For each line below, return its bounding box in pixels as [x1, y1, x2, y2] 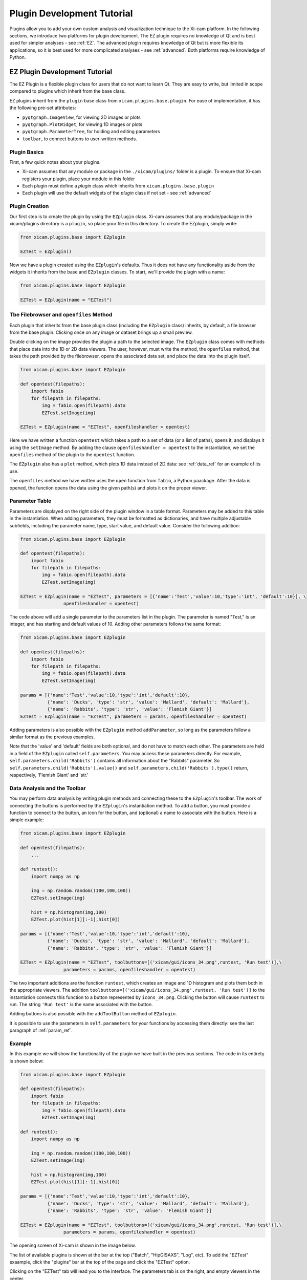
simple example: [9, 817, 44, 823]
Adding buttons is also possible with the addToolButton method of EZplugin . [9, 1011, 178, 1017]
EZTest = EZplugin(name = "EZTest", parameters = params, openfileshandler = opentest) [20, 713, 247, 719]
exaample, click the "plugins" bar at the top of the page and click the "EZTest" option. [9, 1258, 190, 1265]
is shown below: [9, 1058, 43, 1064]
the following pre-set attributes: [9, 105, 76, 111]
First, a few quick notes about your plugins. [9, 159, 101, 165]
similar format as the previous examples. [9, 734, 95, 740]
